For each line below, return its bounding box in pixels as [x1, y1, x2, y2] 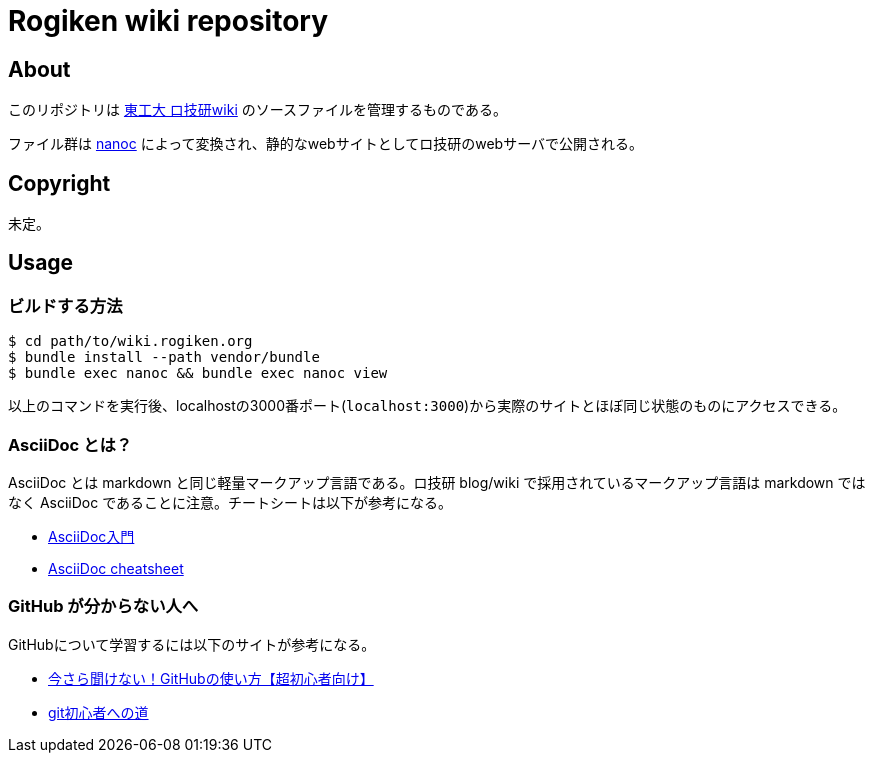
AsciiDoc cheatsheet [48, 559, 184, 577]
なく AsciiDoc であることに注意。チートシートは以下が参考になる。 [8, 493, 453, 511]
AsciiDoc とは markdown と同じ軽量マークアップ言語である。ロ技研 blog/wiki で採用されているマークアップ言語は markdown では [8, 473, 866, 491]
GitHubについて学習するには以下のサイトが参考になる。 [8, 635, 376, 653]
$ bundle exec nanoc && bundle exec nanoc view [8, 365, 388, 382]
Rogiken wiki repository [8, 4, 329, 38]
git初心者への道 [48, 703, 149, 721]
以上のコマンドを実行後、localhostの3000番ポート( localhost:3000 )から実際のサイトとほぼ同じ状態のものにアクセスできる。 [8, 397, 847, 415]
